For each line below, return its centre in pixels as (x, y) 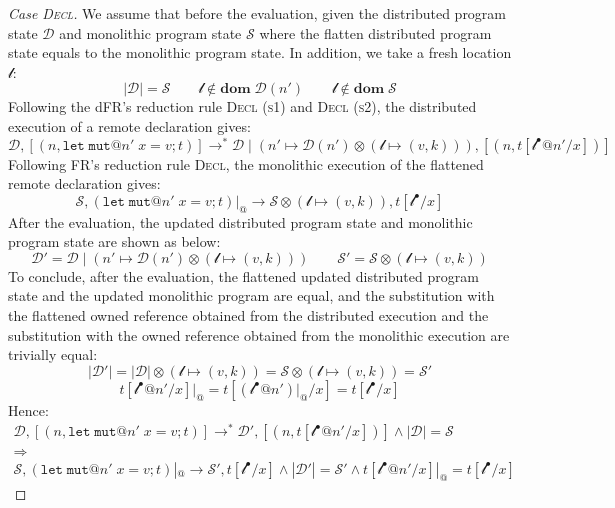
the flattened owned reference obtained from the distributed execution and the (248, 315)
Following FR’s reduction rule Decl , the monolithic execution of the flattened (246, 163)
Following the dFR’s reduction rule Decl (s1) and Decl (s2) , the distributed (242, 106)
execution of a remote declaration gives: (129, 125)
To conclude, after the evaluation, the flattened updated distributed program (243, 275)
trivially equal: (53, 354)
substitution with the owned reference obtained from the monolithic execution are (259, 334)
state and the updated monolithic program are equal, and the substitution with (251, 295)
